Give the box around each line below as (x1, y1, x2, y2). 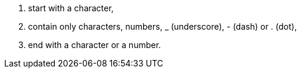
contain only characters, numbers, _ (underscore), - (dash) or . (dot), (28, 21, 297, 31)
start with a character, (28, 3, 114, 13)
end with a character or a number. (28, 40, 161, 50)
